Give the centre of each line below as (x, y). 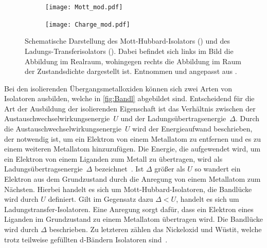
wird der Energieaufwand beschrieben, (192, 129)
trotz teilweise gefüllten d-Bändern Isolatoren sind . (86, 239)
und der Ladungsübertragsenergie (173, 118)
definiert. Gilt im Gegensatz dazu (101, 199)
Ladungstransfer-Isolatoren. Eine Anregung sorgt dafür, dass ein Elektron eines (129, 209)
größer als (170, 169)
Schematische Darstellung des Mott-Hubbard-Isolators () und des (127, 41)
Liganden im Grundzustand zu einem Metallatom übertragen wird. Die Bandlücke (134, 219)
